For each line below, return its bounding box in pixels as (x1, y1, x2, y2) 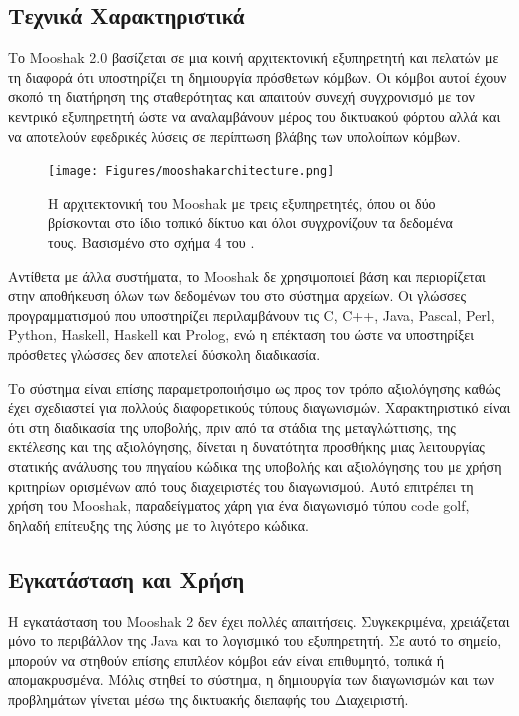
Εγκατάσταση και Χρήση (8, 563, 245, 594)
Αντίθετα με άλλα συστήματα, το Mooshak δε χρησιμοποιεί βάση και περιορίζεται (8, 265, 486, 286)
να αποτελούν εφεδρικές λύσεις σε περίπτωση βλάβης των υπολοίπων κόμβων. (8, 125, 461, 146)
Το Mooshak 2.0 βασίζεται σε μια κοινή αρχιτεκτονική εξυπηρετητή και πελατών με (8, 47, 499, 68)
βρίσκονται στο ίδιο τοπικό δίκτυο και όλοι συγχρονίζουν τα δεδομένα (48, 212, 453, 233)
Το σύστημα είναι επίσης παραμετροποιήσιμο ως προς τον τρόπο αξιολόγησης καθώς (8, 377, 501, 398)
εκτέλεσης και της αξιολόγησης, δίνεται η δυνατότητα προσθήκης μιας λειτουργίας (8, 436, 485, 457)
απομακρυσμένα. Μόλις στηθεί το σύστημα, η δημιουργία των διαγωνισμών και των (8, 669, 495, 690)
